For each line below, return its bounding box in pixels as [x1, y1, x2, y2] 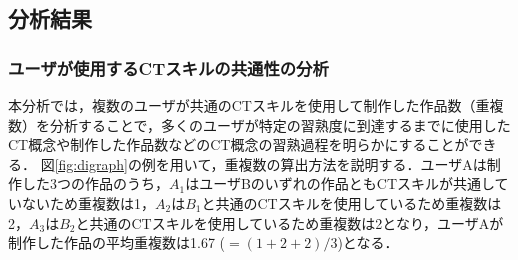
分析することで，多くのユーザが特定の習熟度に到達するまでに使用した [49, 114, 511, 135]
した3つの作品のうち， [21, 173, 169, 194]
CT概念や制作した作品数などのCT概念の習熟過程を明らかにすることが [8, 134, 469, 155]
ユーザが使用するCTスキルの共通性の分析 [8, 55, 329, 80]
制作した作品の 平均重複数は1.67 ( [8, 232, 225, 253]
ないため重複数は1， [21, 192, 155, 213]
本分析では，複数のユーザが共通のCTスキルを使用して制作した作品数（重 [8, 95, 490, 115]
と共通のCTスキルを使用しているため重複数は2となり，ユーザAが [75, 212, 504, 233]
